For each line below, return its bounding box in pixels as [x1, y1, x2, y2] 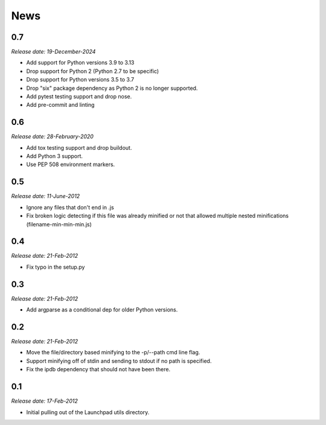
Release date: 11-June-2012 [11, 193, 80, 200]
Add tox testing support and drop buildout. [26, 144, 132, 151]
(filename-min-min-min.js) [26, 220, 92, 228]
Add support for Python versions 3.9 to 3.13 [26, 59, 135, 66]
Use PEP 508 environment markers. [26, 161, 115, 168]
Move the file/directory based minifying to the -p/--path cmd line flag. [26, 349, 200, 356]
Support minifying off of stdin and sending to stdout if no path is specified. [26, 357, 212, 365]
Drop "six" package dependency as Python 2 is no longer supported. [26, 85, 198, 92]
